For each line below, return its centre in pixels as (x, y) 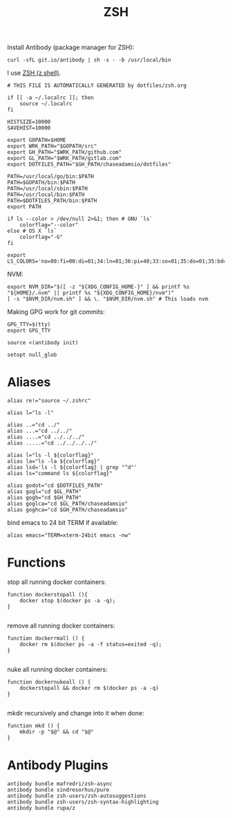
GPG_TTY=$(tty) (29, 325)
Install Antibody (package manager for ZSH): (71, 47)
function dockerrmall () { (46, 639)
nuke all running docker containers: (58, 670)
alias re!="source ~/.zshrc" (49, 401)
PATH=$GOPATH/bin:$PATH (41, 183)
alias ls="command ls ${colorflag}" (60, 474)
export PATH (24, 207)
